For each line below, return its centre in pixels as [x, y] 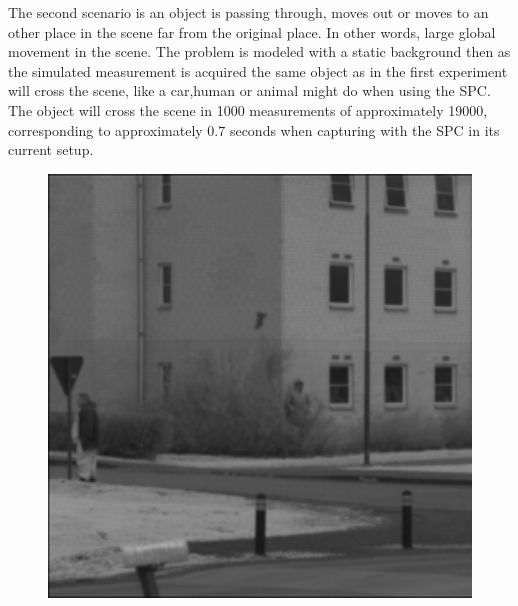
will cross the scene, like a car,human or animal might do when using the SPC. [249, 90]
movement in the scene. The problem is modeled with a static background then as [259, 51]
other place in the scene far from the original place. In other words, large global [252, 31]
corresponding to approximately [105, 129]
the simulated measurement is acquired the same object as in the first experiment [258, 70]
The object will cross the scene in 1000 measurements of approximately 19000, [248, 109]
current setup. [51, 149]
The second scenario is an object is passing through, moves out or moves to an [248, 12]
